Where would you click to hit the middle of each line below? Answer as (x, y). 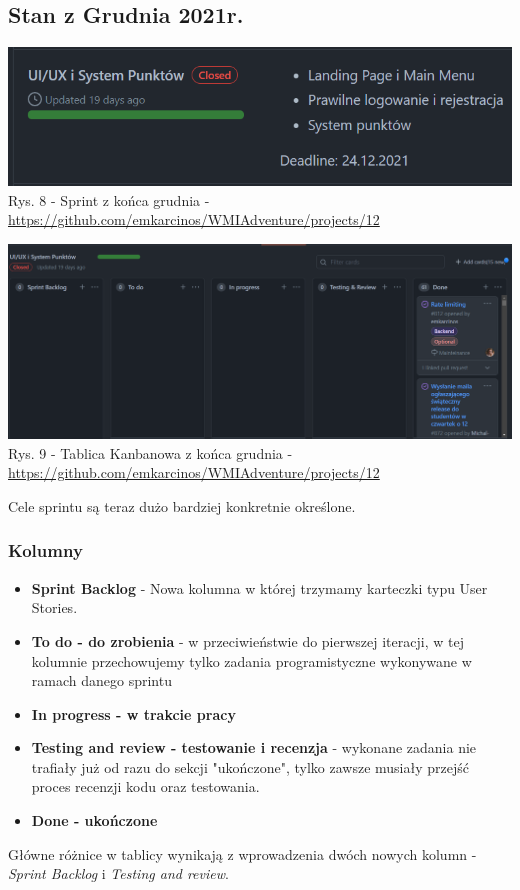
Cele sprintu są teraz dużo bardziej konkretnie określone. (182, 505)
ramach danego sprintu (101, 680)
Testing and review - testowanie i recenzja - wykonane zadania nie (254, 747)
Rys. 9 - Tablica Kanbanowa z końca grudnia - (150, 452)
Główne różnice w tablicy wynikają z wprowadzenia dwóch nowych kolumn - (242, 853)
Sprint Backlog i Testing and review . (118, 873)
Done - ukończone (94, 820)
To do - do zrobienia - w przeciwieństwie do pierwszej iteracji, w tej (247, 640)
